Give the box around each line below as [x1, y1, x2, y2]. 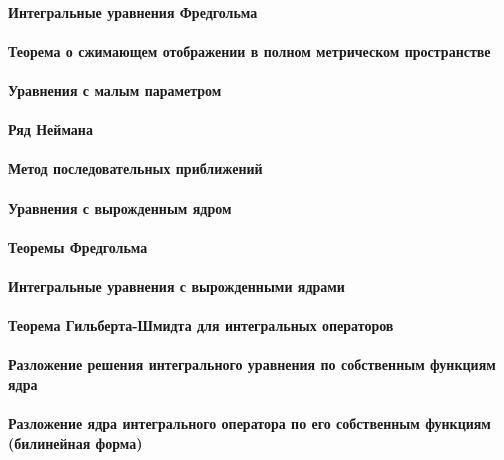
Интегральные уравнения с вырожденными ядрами [8, 275, 345, 296]
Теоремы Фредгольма [8, 236, 148, 257]
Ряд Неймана [8, 119, 93, 140]
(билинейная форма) [8, 432, 143, 453]
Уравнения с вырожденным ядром [8, 197, 232, 218]
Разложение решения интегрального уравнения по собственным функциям [8, 354, 496, 375]
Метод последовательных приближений [8, 158, 263, 179]
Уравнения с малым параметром [8, 79, 222, 100]
